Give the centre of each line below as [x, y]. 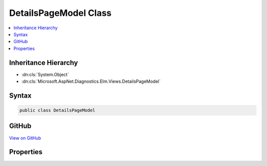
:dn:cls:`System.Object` [45, 74]
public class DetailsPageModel [58, 111]
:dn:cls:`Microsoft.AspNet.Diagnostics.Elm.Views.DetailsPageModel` [91, 81]
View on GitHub [25, 138]
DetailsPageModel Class [60, 13]
